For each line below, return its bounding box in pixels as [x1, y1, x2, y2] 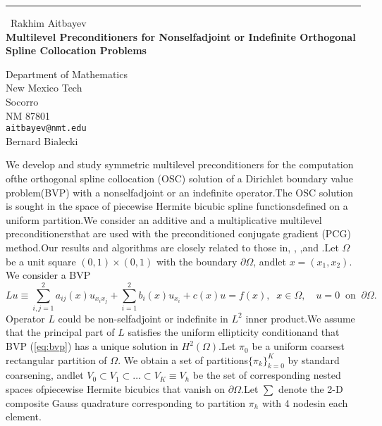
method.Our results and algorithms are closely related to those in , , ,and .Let [6, 239, 339, 254]
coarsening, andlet [6, 368, 84, 382]
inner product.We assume [245, 311, 355, 325]
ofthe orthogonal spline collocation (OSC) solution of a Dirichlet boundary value [6, 171, 353, 185]
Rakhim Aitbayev [11, 15, 87, 30]
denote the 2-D [278, 382, 343, 396]
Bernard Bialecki [6, 133, 78, 148]
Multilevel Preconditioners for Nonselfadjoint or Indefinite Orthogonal [6, 29, 356, 44]
